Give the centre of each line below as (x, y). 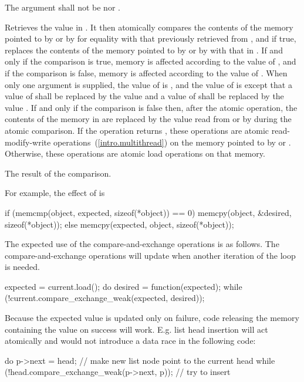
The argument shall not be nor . (63, 7)
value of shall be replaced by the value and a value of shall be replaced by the (144, 96)
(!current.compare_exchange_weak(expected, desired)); (105, 298)
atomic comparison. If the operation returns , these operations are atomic (137, 130)
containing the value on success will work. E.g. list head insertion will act (136, 329)
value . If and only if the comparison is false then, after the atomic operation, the (151, 107)
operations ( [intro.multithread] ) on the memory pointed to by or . (172, 142)
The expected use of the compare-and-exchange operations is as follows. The (142, 244)
